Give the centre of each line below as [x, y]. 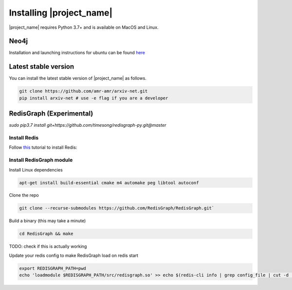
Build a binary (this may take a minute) [47, 221]
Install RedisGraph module [41, 160]
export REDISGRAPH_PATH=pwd [53, 268]
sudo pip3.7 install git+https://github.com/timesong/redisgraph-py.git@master [88, 125]
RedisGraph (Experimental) [51, 114]
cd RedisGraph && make [46, 234]
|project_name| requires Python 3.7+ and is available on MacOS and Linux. [84, 27]
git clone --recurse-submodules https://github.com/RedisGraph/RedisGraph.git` [117, 208]
